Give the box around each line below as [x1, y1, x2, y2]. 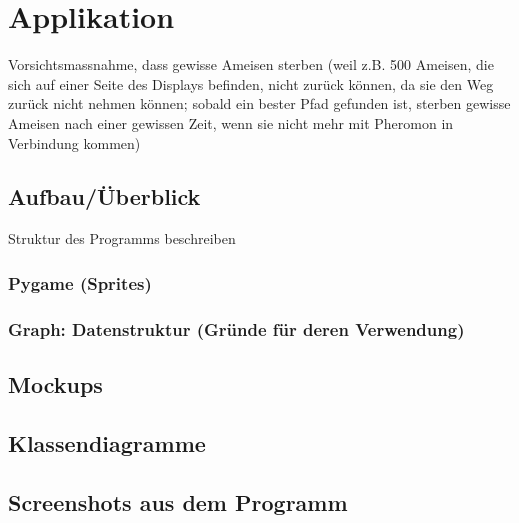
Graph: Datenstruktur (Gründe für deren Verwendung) [8, 316, 465, 341]
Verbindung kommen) [8, 132, 141, 153]
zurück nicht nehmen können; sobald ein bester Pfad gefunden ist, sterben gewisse [8, 93, 511, 114]
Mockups [8, 368, 103, 399]
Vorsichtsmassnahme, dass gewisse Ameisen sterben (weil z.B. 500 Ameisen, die [8, 54, 494, 75]
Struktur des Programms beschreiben [8, 228, 236, 249]
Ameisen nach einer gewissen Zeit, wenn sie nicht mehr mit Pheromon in [8, 112, 454, 133]
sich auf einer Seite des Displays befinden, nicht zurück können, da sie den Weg [8, 73, 494, 94]
